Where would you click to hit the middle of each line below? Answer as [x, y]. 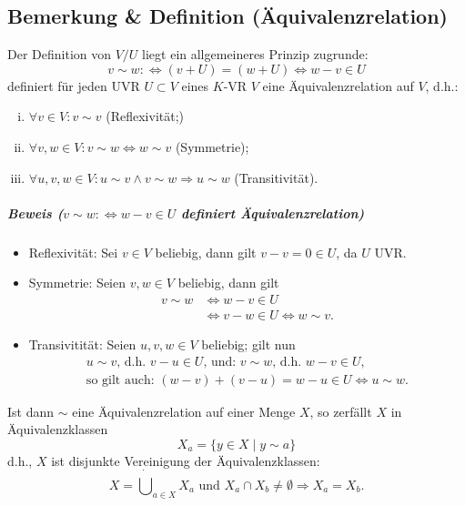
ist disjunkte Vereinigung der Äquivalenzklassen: [186, 460]
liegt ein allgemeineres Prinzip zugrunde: [255, 54]
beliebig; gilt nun [248, 344]
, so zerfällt [341, 411]
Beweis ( [35, 213]
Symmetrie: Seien [77, 283]
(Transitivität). [276, 177]
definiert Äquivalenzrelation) [273, 213]
